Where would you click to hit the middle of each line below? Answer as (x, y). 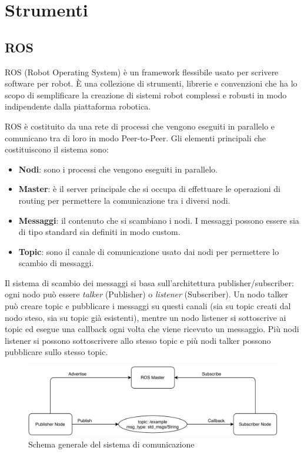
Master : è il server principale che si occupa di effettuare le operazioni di (149, 189)
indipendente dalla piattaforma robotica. (78, 106)
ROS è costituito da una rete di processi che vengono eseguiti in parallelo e (140, 126)
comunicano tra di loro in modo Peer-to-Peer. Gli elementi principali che (136, 137)
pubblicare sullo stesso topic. (56, 352)
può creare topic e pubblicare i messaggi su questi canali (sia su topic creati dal (148, 306)
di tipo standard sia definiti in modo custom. (99, 232)
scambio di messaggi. (56, 263)
